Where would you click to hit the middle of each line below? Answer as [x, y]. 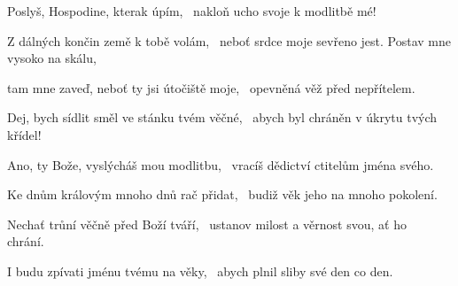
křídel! [24, 134]
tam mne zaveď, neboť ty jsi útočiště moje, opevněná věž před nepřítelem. [211, 87]
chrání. [26, 241]
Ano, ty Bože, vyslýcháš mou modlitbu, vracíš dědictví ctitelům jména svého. [221, 164]
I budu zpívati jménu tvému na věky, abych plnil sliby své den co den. [200, 271]
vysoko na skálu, [52, 58]
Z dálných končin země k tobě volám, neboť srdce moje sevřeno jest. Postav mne [229, 40]
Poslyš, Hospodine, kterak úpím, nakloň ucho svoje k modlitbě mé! [192, 11]
